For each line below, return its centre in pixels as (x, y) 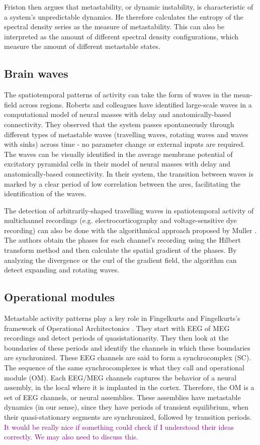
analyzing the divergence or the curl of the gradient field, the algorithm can (120, 260)
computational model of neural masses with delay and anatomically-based (118, 114)
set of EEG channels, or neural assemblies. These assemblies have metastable (122, 397)
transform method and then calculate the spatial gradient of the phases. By (120, 250)
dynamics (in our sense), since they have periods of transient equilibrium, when (126, 407)
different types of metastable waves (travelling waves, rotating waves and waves (126, 134)
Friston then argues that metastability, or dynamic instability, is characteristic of (129, 7)
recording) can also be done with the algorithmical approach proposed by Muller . (131, 230)
